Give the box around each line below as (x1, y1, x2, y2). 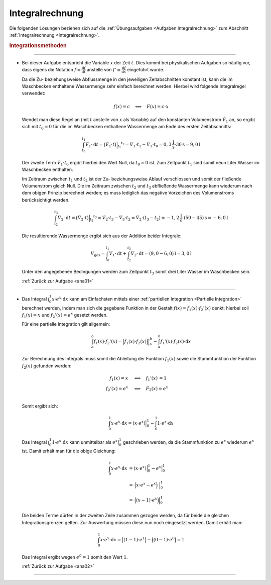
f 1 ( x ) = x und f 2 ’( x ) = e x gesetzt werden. (22, 312, 108, 319)
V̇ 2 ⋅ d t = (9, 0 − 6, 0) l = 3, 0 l (130, 251, 192, 258)
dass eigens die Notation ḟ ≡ (22, 66, 81, 72)
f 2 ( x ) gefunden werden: (22, 362, 72, 370)
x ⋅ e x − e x (136, 481, 156, 488)
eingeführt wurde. (127, 66, 165, 72)
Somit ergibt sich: (22, 403, 58, 409)
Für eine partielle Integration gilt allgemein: (22, 321, 110, 327)
